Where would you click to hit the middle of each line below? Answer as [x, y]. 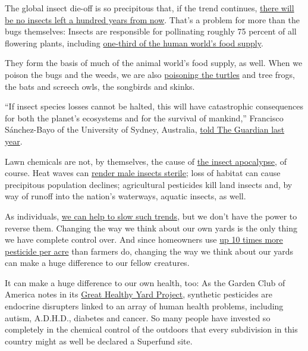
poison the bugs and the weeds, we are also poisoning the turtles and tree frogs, [150, 74]
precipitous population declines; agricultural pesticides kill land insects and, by [149, 184]
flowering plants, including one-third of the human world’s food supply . [134, 43]
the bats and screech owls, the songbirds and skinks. [100, 86]
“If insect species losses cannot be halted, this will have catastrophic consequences [154, 106]
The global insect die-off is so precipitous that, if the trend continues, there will [150, 8]
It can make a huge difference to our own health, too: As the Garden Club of [145, 282]
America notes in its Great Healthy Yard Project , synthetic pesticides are [139, 294]
